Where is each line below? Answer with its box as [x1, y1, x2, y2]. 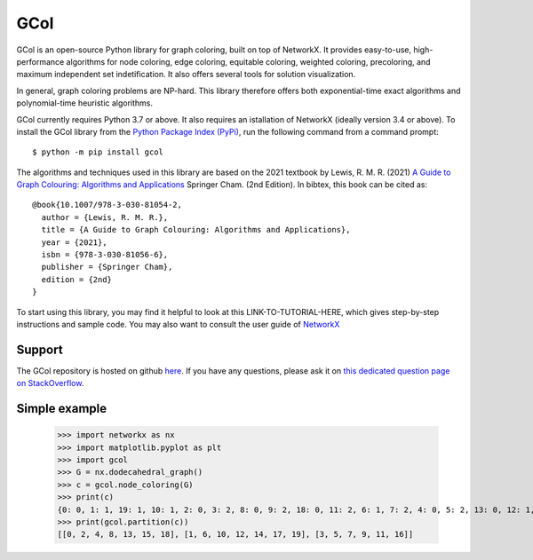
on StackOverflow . [16, 378, 84, 389]
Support [16, 342, 63, 357]
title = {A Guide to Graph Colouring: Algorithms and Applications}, [41, 225, 351, 235]
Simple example [16, 401, 107, 416]
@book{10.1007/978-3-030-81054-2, [32, 200, 182, 210]
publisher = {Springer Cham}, [41, 262, 173, 272]
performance [16, 56, 65, 67]
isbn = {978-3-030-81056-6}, [41, 249, 169, 260]
